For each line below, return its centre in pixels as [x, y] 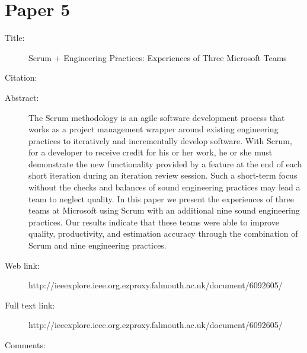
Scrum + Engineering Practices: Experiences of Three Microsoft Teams [158, 57]
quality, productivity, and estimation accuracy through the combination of [163, 233]
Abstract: [22, 97]
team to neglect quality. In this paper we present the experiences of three [161, 198]
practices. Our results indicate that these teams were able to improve [154, 222]
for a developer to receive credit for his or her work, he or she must [151, 152]
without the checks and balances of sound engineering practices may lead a [164, 187]
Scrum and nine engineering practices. [97, 245]
